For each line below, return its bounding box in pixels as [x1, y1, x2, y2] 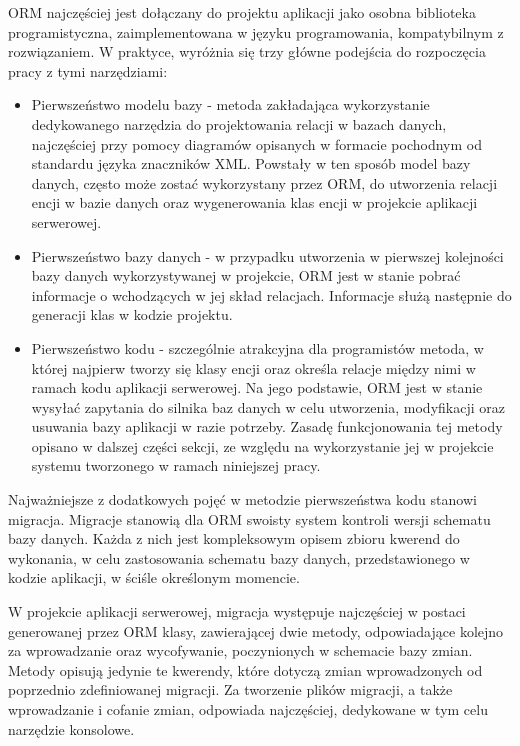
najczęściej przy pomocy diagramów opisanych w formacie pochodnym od [31, 133, 483, 154]
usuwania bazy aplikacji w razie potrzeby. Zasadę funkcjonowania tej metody [31, 416, 503, 437]
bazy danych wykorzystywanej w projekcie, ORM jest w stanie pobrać [31, 265, 461, 286]
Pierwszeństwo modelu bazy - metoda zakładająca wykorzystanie [31, 94, 430, 115]
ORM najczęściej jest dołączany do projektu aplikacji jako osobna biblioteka [8, 2, 476, 22]
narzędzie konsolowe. [8, 718, 135, 739]
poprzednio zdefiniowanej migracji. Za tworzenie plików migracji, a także [8, 679, 453, 700]
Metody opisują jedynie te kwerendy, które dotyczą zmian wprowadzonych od [8, 659, 483, 680]
